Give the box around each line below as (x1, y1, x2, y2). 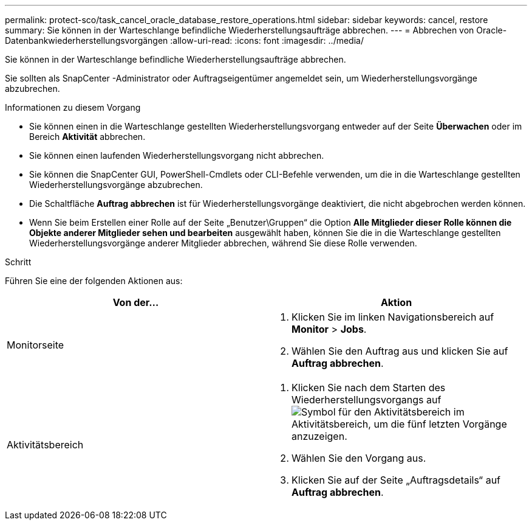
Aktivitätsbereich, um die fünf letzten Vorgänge (292, 418, 507, 430)
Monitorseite (7, 339, 64, 351)
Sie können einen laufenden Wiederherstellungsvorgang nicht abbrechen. (29, 150, 324, 161)
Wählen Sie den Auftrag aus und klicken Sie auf (292, 345, 508, 357)
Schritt (5, 257, 32, 267)
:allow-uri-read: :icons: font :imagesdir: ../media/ (170, 35, 364, 46)
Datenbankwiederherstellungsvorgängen (5, 35, 168, 46)
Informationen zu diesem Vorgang (5, 102, 141, 113)
